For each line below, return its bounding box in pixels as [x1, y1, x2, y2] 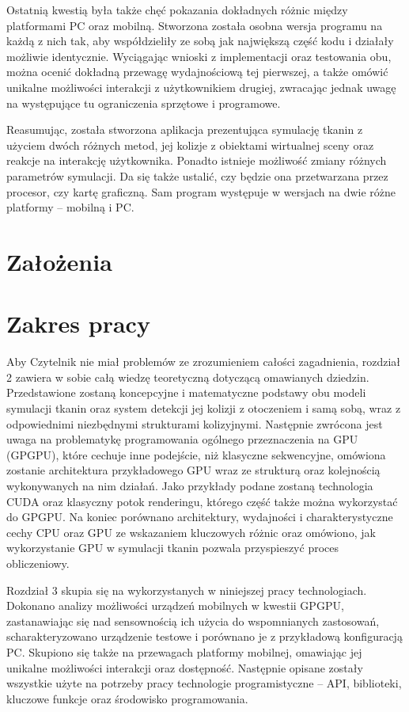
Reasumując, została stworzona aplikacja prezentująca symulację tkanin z [6, 121, 363, 138]
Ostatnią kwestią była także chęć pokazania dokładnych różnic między [6, 2, 348, 17]
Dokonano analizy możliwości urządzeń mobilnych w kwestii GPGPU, [6, 597, 344, 614]
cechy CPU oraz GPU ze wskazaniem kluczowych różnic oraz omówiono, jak [6, 524, 376, 540]
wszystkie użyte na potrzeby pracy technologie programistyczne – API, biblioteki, [6, 675, 402, 691]
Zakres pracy [6, 307, 150, 340]
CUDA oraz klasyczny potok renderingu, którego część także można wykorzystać [6, 493, 398, 509]
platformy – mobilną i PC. [6, 199, 134, 215]
